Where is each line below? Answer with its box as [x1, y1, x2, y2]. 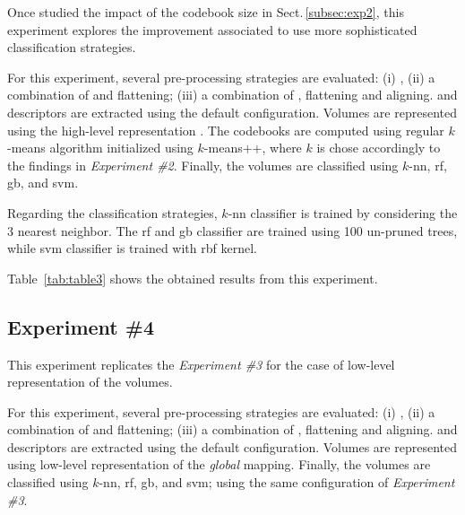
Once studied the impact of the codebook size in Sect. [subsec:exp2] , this [7, 3, 404, 21]
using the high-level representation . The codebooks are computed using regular [7, 120, 444, 139]
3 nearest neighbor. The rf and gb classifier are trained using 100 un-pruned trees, [7, 221, 458, 240]
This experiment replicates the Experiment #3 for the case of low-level [7, 354, 395, 373]
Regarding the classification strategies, [7, 203, 218, 222]
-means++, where [203, 138, 302, 157]
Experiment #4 [7, 312, 154, 340]
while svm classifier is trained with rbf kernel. [7, 239, 257, 257]
